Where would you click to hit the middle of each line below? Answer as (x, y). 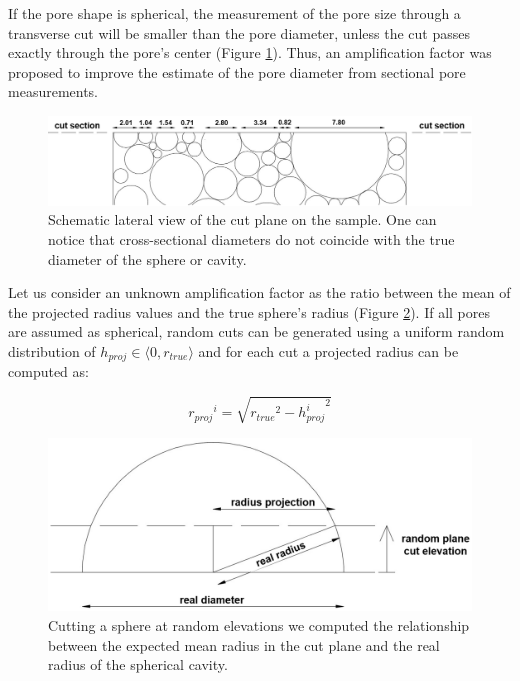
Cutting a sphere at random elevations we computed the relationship (259, 625)
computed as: (48, 371)
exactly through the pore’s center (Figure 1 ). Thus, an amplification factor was (250, 52)
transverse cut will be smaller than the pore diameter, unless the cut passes (239, 32)
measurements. (53, 91)
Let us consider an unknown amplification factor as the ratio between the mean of (259, 292)
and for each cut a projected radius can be (328, 350)
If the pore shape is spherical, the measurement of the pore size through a (234, 13)
